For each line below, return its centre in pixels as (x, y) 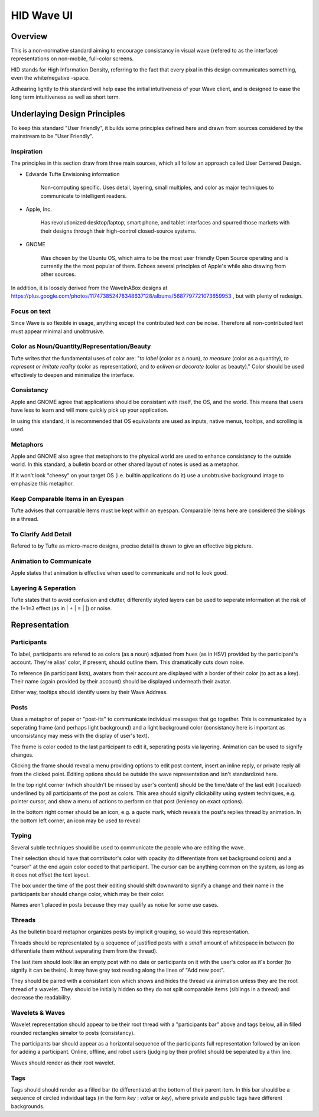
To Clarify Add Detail (41, 534)
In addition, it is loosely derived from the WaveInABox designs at (89, 288)
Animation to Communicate (51, 561)
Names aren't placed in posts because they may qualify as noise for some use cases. (115, 905)
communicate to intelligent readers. (84, 196)
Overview (29, 36)
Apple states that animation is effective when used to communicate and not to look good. (119, 573)
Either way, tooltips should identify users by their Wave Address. (89, 692)
